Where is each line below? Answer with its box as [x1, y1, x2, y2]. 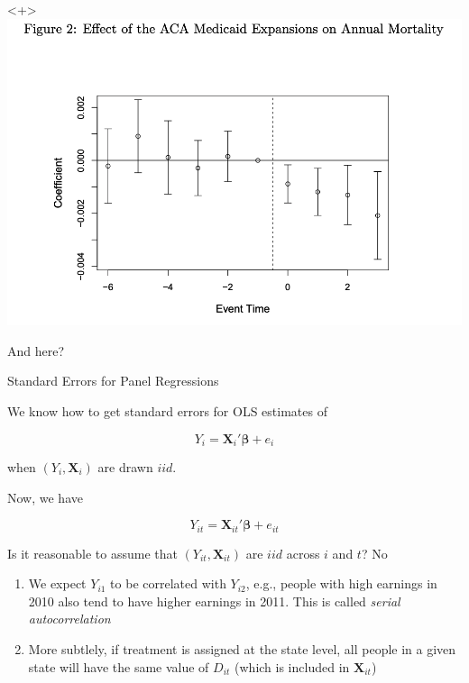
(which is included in [234, 657, 350, 676]
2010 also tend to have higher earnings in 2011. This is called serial [28, 591, 400, 610]
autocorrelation [28, 609, 111, 628]
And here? [7, 341, 65, 360]
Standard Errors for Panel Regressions [7, 371, 219, 390]
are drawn [97, 458, 153, 477]
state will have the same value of [28, 657, 209, 676]
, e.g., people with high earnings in [245, 574, 437, 593]
